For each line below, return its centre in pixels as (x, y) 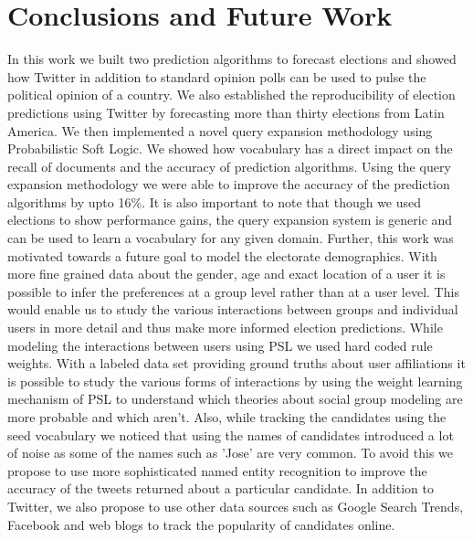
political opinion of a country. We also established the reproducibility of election (231, 95)
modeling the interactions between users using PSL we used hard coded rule (220, 345)
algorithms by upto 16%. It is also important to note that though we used (215, 201)
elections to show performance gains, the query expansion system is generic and (230, 220)
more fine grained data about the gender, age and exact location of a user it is (226, 274)
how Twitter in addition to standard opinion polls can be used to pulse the (217, 76)
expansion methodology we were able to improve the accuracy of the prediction (229, 184)
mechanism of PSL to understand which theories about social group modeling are (235, 399)
